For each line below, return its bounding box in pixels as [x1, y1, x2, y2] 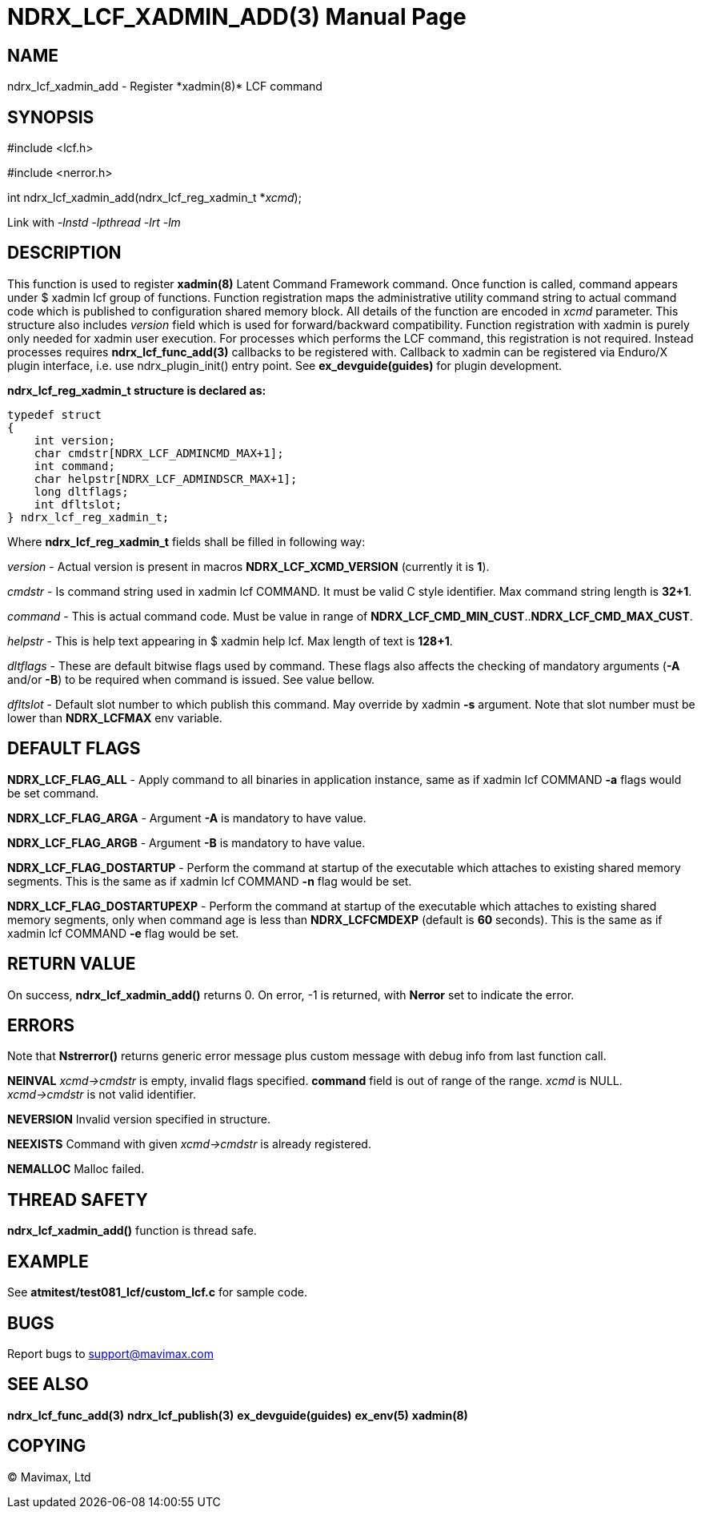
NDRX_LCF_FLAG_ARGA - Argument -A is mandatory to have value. [7, 810, 367, 825]
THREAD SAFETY [7, 1189, 148, 1210]
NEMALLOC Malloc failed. [7, 1162, 145, 1176]
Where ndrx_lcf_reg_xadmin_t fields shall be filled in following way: [7, 534, 366, 549]
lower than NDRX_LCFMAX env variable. [7, 710, 222, 725]
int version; [34, 433, 115, 447]
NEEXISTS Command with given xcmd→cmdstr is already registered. [7, 1137, 371, 1151]
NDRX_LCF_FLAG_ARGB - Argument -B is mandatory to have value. [7, 835, 366, 850]
